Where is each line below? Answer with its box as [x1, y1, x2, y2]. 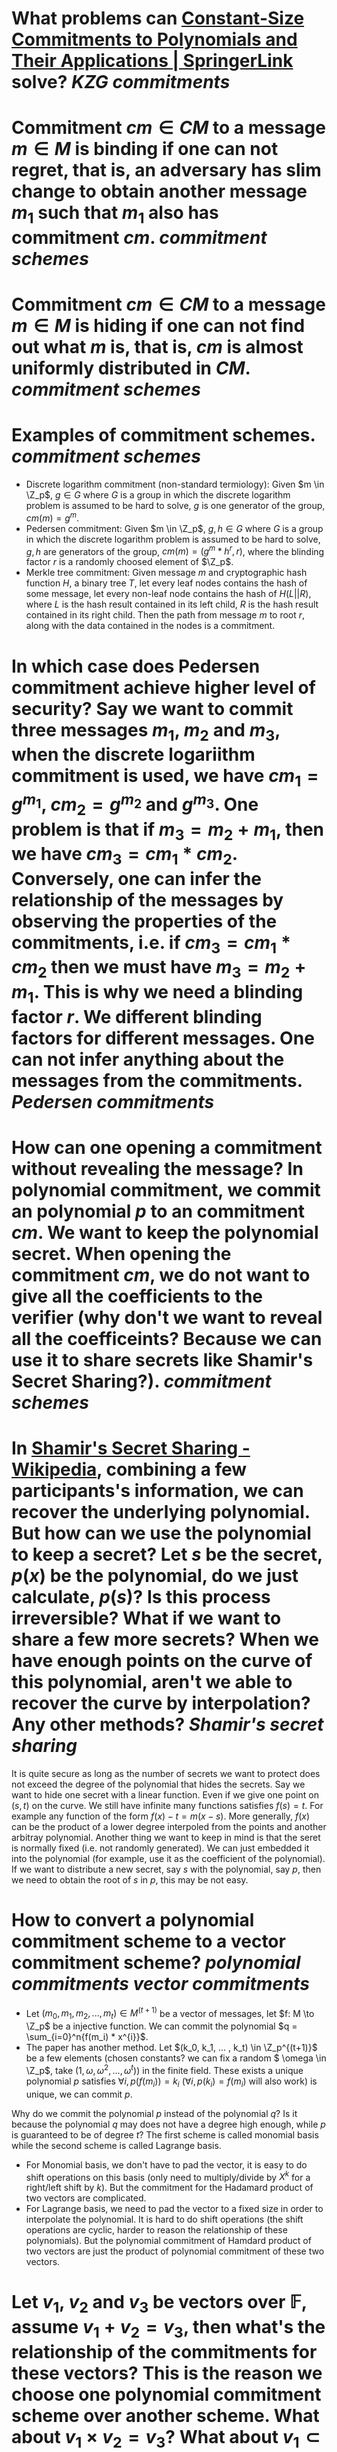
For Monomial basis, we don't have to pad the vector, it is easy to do [25, 2158, 308, 2171]
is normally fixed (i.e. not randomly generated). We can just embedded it [11, 1842, 310, 1854]
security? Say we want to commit [11, 697, 294, 720]
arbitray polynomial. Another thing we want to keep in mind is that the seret [11, 1831, 321, 1843]
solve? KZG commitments [11, 71, 231, 94]
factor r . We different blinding [11, 1005, 263, 1028]
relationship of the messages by [11, 888, 284, 911]
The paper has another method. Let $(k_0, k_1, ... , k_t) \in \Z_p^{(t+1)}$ [25, 2042, 318, 2054]
